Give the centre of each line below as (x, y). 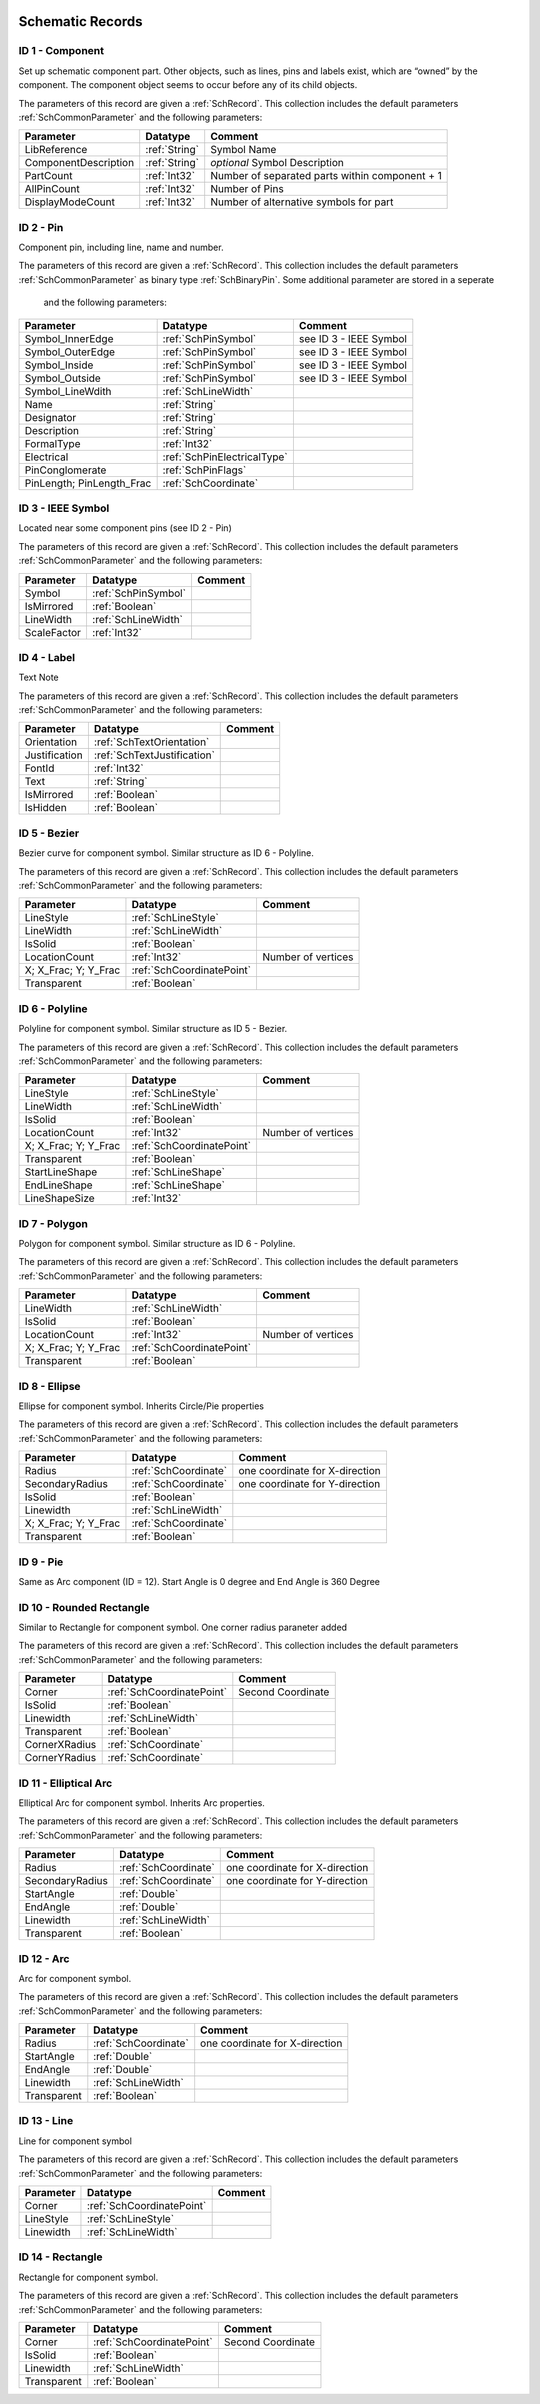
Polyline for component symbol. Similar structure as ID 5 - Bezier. (153, 1029)
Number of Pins (247, 189)
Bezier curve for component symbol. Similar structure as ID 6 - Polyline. (166, 853)
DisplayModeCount (69, 202)
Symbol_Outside (63, 378)
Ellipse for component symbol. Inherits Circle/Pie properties (141, 1406)
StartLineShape (61, 1172)
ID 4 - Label (46, 657)
